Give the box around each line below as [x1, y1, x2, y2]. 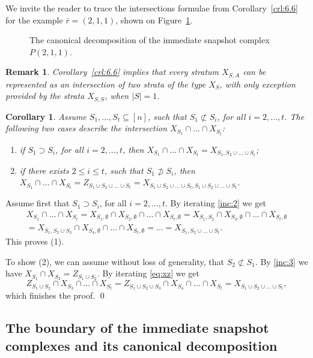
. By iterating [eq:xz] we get [97, 267, 200, 279]
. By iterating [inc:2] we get [165, 197, 266, 209]
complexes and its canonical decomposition [5, 336, 278, 354]
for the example [5, 13, 63, 26]
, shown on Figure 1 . [115, 13, 193, 26]
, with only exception [219, 77, 296, 90]
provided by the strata [5, 89, 85, 102]
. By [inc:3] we [255, 255, 308, 267]
